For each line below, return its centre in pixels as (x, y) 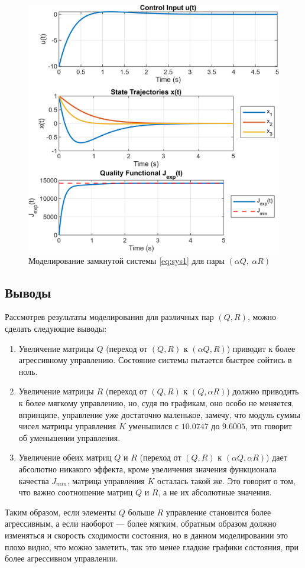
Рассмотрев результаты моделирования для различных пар (109, 317)
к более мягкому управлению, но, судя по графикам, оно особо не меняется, (156, 402)
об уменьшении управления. (69, 437)
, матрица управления (106, 480)
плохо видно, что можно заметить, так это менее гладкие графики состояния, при (152, 546)
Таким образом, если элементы (61, 512)
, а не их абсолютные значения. (215, 492)
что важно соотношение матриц (76, 492)
